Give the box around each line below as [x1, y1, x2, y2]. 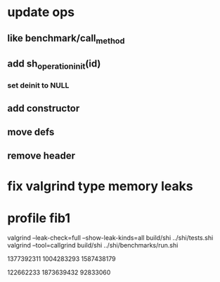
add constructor [7, 102, 80, 114]
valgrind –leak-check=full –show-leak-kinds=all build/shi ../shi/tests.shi [7, 233, 214, 242]
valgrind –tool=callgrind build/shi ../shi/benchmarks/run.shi [7, 241, 179, 249]
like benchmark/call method [7, 32, 125, 46]
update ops [7, 4, 75, 20]
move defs [7, 126, 55, 138]
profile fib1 [7, 210, 71, 226]
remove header [7, 150, 76, 162]
